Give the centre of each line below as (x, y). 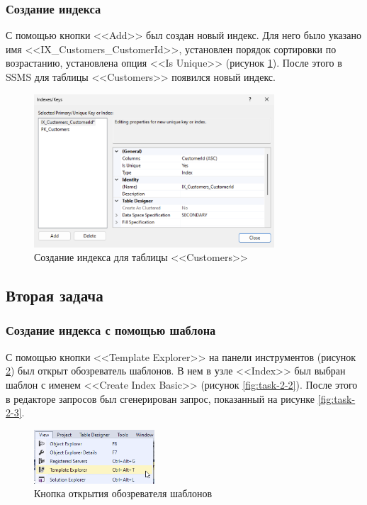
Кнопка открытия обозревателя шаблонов (123, 493)
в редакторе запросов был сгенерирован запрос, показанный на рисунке (160, 398)
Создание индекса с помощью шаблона (111, 330)
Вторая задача (55, 295)
